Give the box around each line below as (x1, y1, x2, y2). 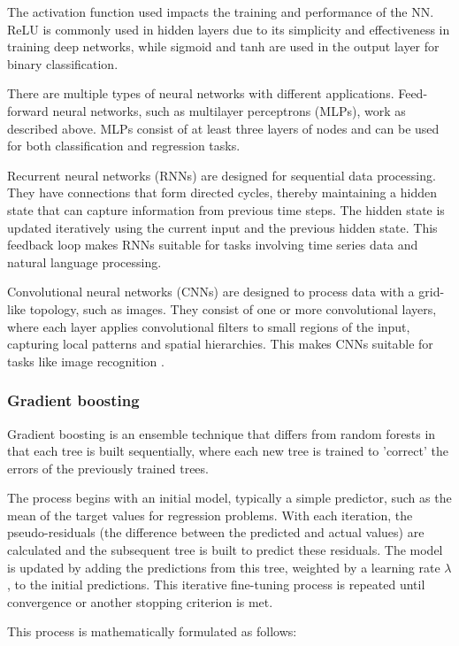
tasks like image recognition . (7, 351, 164, 370)
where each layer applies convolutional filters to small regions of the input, (7, 317, 410, 335)
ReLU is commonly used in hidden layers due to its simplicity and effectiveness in (7, 19, 450, 38)
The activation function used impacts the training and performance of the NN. (7, 3, 434, 20)
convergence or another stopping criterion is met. (7, 592, 273, 611)
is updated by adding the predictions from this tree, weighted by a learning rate (7, 558, 440, 576)
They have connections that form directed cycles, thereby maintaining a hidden (7, 183, 437, 202)
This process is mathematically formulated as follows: (7, 622, 297, 641)
